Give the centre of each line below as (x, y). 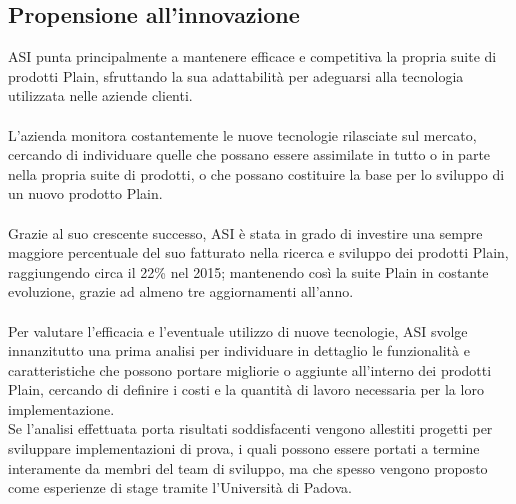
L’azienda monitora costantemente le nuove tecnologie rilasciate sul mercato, (242, 134)
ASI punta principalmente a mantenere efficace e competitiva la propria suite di (252, 56)
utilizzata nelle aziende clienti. (100, 95)
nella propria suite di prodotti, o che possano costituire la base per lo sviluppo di (256, 173)
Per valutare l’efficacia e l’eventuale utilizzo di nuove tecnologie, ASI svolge (238, 330)
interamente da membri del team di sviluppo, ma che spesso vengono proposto (248, 467)
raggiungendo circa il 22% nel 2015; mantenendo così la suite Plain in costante (248, 271)
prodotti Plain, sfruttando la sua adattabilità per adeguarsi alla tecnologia (236, 75)
